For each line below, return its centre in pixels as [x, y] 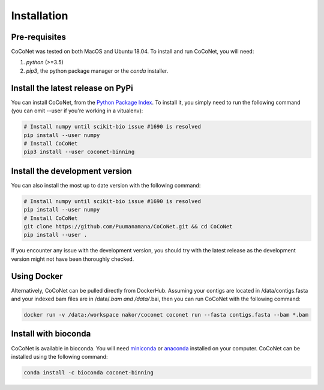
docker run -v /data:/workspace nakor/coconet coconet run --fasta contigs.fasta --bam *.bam [166, 315]
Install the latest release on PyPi [72, 88]
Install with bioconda [51, 334]
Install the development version [71, 171]
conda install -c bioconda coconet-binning [89, 372]
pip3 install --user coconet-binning [79, 152]
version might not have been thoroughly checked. [73, 259]
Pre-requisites [38, 37]
